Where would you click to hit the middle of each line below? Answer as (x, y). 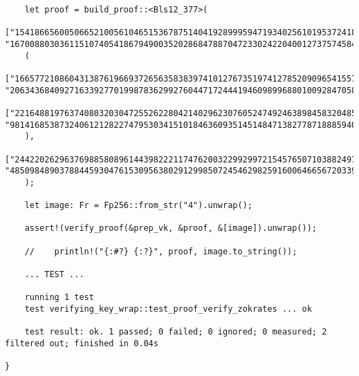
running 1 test (59, 298)
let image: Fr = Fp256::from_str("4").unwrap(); (138, 206)
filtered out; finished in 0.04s (82, 344)
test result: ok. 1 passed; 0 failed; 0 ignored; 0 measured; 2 (176, 332)
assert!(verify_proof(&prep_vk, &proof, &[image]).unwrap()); (171, 228)
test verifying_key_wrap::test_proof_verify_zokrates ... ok (168, 309)
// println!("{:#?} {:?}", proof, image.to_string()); (161, 251)
